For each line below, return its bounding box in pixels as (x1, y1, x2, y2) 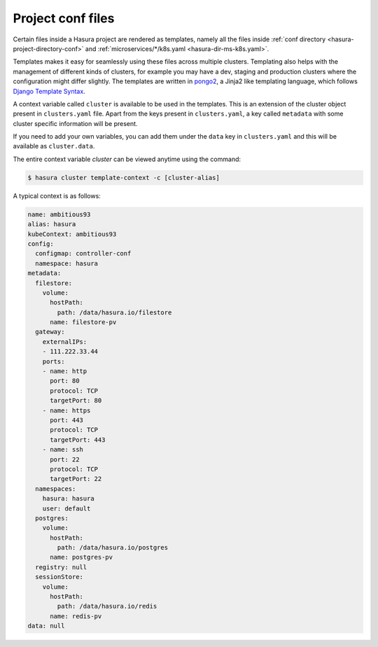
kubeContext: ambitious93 (27, 230, 117, 238)
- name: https (42, 406, 91, 415)
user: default (42, 504, 91, 513)
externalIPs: (42, 338, 87, 346)
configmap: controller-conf (35, 249, 132, 258)
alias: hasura (27, 221, 76, 228)
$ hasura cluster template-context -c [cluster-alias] (27, 174, 220, 181)
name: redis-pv (50, 612, 102, 620)
